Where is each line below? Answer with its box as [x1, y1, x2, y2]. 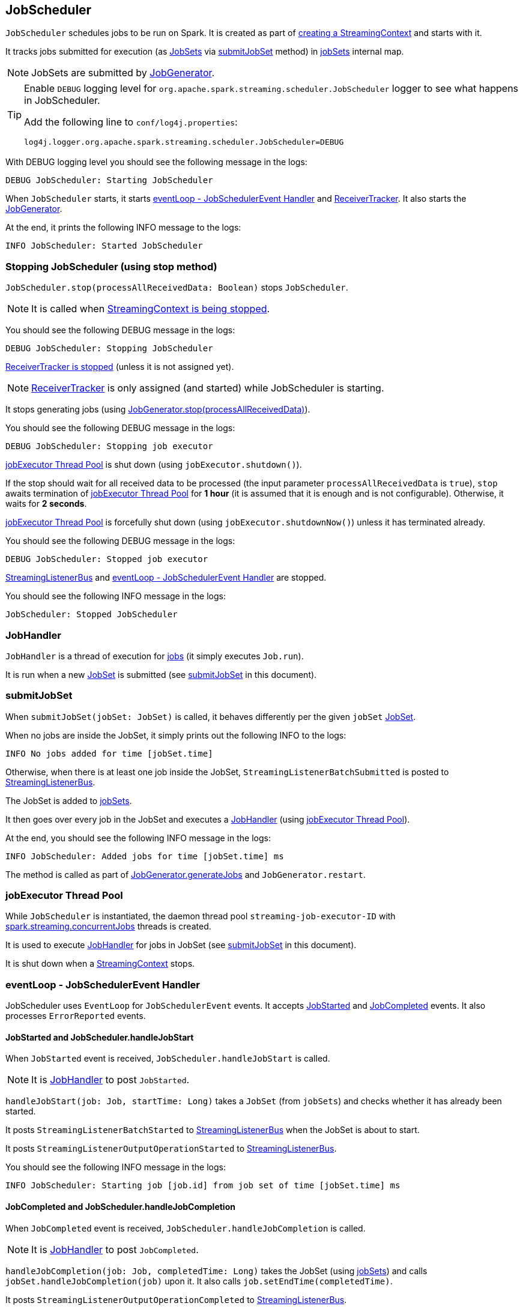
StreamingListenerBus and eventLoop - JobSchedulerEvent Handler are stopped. [5, 572, 327, 583]
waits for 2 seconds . [5, 498, 87, 509]
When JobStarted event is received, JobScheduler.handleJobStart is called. [5, 1053, 330, 1064]
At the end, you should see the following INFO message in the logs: [5, 832, 271, 843]
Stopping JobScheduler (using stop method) [5, 260, 217, 273]
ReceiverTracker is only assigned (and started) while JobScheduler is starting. [31, 382, 384, 395]
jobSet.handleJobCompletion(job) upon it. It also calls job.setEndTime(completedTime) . [5, 1275, 393, 1286]
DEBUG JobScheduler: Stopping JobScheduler [5, 343, 213, 354]
